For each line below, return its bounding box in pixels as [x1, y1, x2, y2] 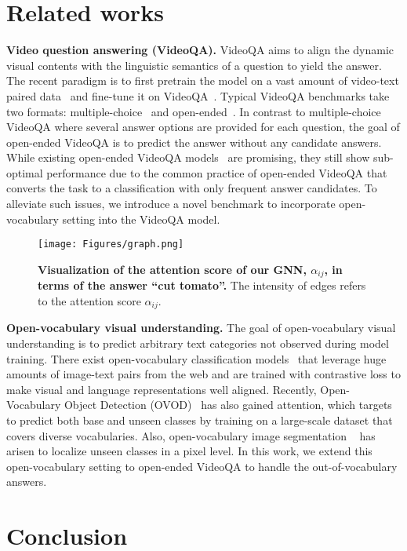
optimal [6, 164, 43, 181]
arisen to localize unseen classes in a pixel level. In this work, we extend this [6, 443, 372, 459]
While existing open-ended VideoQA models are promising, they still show [6, 149, 370, 166]
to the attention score [38, 292, 141, 308]
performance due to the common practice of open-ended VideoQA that [46, 164, 387, 181]
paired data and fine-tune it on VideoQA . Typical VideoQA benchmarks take [6, 87, 390, 104]
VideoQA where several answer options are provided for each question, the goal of [6, 119, 400, 135]
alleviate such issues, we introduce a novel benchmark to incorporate [6, 195, 336, 212]
